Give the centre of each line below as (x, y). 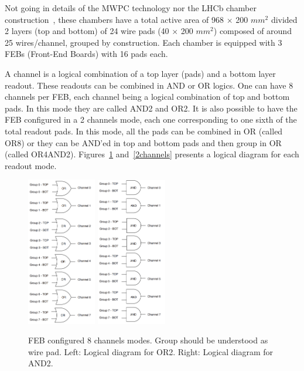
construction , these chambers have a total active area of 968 (115, 19)
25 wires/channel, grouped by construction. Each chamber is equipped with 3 (144, 42)
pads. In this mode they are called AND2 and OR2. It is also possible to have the (151, 108)
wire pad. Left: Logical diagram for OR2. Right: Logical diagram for (151, 351)
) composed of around (252, 31)
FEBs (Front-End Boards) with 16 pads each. (86, 54)
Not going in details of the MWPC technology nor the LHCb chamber (131, 8)
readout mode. (31, 165)
